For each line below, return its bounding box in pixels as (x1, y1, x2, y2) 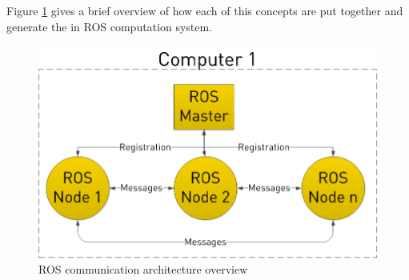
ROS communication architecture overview (38, 261, 248, 278)
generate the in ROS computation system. (6, 18, 213, 34)
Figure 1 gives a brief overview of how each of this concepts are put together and (6, 2, 403, 18)
